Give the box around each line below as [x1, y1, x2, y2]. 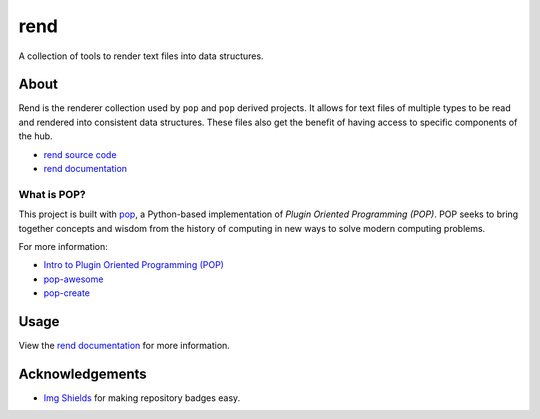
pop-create [43, 287, 90, 299]
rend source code [43, 148, 117, 160]
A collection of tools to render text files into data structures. [18, 50, 264, 62]
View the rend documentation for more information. [18, 340, 230, 352]
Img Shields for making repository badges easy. [43, 391, 241, 404]
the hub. [18, 130, 54, 142]
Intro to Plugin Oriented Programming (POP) [43, 259, 225, 271]
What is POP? [18, 187, 86, 201]
